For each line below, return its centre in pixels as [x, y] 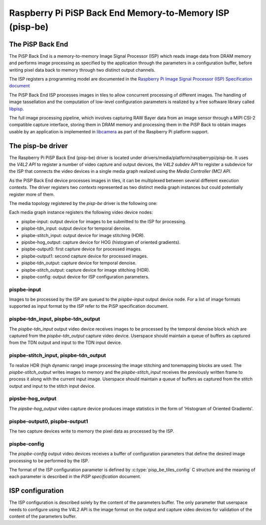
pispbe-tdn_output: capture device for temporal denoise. [79, 263]
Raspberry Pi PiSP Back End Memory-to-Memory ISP [119, 13]
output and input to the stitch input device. [52, 386]
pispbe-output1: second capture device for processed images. [85, 256]
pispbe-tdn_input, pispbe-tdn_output [55, 319]
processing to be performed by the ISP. [49, 461]
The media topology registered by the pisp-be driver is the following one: [83, 203]
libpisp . [17, 109]
